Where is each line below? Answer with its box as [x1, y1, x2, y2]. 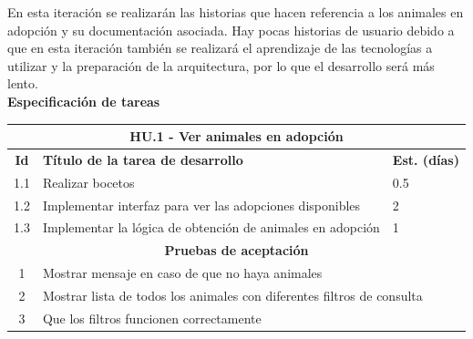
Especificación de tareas [7, 91, 160, 110]
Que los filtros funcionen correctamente [42, 308, 262, 327]
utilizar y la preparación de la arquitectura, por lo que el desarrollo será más [7, 56, 435, 75]
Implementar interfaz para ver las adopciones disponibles [42, 195, 361, 214]
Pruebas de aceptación [164, 241, 309, 260]
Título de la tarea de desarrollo [42, 149, 243, 169]
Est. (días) [392, 149, 459, 169]
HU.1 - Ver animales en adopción [129, 127, 344, 146]
